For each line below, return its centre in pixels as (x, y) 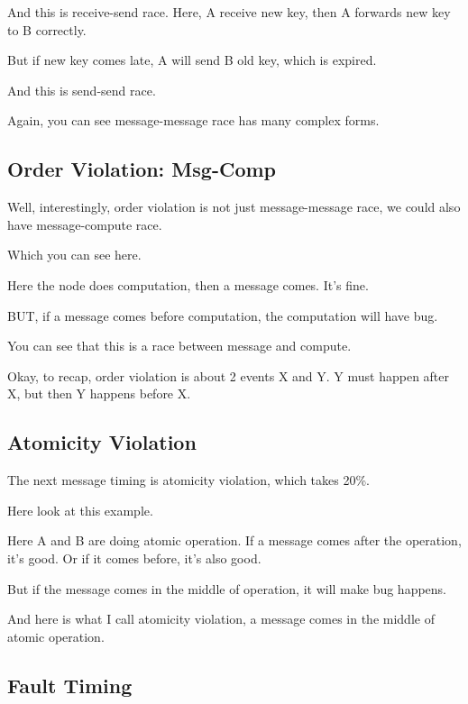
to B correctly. (47, 29)
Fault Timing (70, 685)
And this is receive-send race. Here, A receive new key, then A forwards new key (229, 12)
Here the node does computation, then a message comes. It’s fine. (188, 284)
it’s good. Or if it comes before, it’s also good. (134, 558)
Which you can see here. (74, 255)
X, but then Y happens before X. (99, 393)
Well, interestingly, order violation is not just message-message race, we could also (234, 207)
